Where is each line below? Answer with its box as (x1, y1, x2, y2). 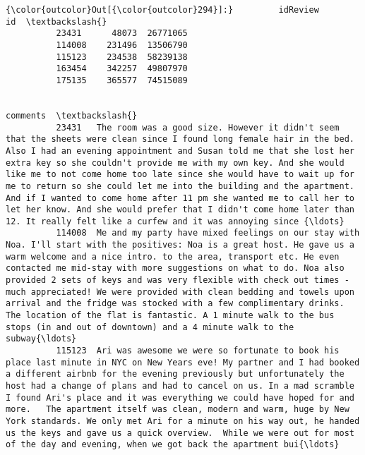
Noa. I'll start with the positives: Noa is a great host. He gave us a (6, 240, 354, 250)
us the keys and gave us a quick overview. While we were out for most (6, 427, 354, 438)
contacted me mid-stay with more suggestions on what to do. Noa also (6, 263, 345, 274)
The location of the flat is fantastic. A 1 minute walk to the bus (6, 310, 335, 321)
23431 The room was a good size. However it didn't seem (56, 122, 340, 133)
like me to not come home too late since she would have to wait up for (6, 169, 354, 180)
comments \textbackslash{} (6, 110, 138, 121)
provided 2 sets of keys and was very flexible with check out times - (6, 275, 349, 286)
